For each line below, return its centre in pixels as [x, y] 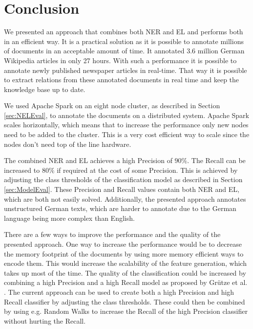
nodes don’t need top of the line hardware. [68, 144]
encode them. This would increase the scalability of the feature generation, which [125, 263]
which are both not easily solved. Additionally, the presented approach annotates [125, 199]
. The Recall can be [216, 160]
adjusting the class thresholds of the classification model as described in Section [123, 179]
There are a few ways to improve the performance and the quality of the [112, 234]
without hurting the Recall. [45, 320]
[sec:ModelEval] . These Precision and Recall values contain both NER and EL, [122, 189]
